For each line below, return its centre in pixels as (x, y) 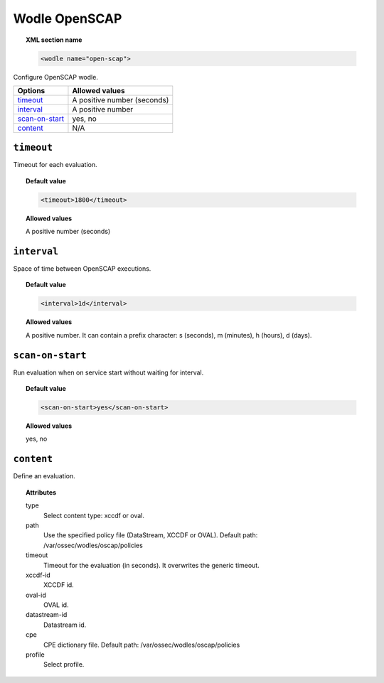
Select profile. (64, 665)
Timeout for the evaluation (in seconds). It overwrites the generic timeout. (151, 565)
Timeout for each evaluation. (55, 165)
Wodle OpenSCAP (68, 18)
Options (31, 90)
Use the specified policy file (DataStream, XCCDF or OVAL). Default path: (151, 535)
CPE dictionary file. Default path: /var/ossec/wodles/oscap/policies (142, 645)
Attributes (41, 492)
